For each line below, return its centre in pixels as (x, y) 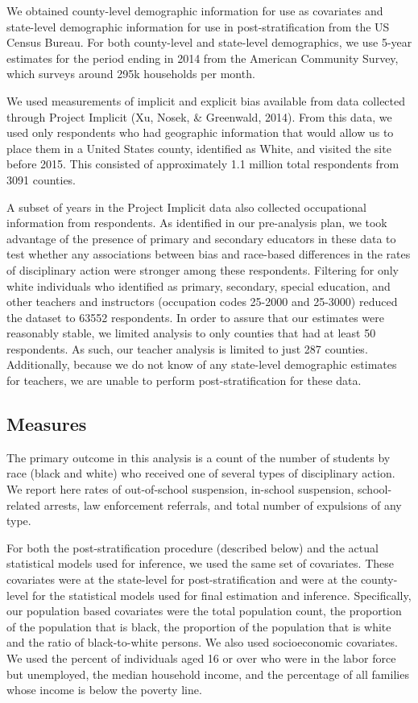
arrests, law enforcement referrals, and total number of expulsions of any (223, 505)
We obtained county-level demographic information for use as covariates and (195, 10)
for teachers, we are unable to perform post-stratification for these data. (184, 380)
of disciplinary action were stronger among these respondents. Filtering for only (203, 269)
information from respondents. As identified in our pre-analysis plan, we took (197, 223)
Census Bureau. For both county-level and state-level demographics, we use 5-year (209, 42)
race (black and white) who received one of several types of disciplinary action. (201, 473)
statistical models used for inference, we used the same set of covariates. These (200, 563)
